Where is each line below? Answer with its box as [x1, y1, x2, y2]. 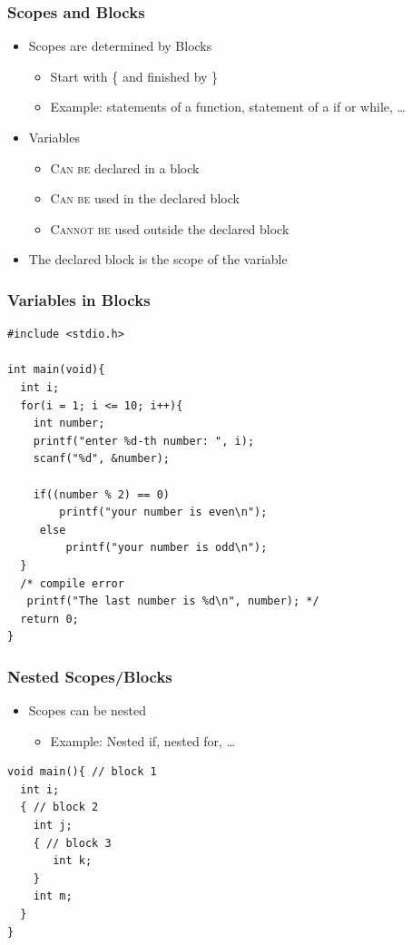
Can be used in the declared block [50, 189, 240, 208]
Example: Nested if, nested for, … [50, 731, 236, 750]
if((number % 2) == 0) [33, 487, 170, 501]
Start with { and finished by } [50, 66, 219, 85]
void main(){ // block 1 [7, 765, 157, 779]
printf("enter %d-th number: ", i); [33, 434, 255, 448]
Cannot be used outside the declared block [50, 219, 289, 238]
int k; [53, 854, 93, 868]
